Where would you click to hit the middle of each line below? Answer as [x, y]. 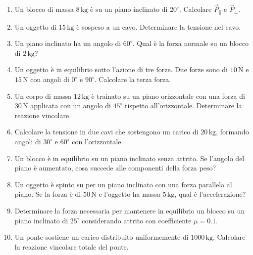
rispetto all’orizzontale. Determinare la [183, 106]
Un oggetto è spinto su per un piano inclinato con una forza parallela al [123, 184]
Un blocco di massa [44, 9]
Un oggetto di [36, 26]
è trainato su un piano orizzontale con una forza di [168, 96]
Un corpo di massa [43, 96]
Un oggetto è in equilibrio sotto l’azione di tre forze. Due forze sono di [121, 69]
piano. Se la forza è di [48, 194]
